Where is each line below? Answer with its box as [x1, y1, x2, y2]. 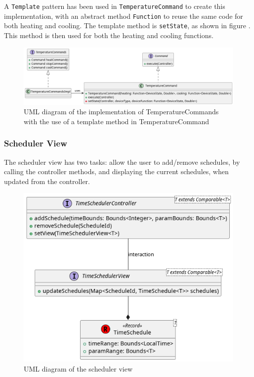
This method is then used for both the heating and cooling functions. [4, 30, 213, 40]
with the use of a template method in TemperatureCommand [24, 116, 210, 126]
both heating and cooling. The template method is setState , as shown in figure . [4, 20, 251, 31]
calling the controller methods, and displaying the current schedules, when [4, 166, 229, 177]
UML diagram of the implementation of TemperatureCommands [24, 106, 219, 117]
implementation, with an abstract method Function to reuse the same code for [4, 10, 243, 21]
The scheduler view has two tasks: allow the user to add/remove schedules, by [4, 156, 240, 167]
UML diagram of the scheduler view [24, 363, 133, 374]
